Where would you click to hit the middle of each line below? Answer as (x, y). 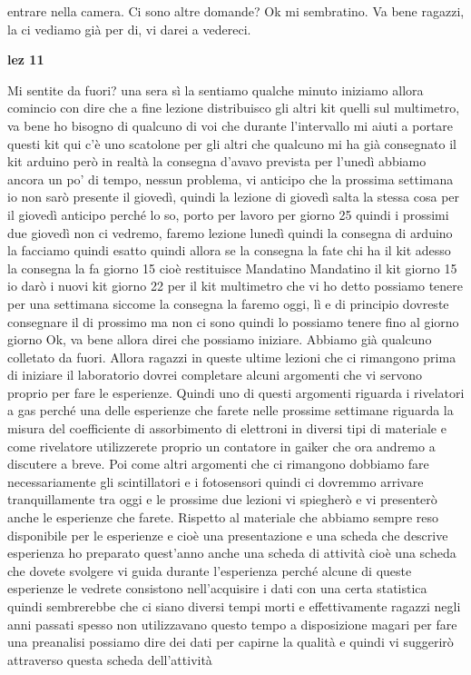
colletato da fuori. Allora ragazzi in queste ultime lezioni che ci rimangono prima (232, 357)
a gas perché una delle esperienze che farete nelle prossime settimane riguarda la (231, 410)
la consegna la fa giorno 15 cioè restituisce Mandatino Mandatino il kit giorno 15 (232, 268)
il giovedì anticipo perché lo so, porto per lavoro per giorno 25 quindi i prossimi (228, 214)
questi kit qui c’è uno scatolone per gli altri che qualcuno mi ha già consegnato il (232, 143)
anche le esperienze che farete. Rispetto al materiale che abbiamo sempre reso (223, 517)
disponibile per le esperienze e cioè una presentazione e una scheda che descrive (228, 535)
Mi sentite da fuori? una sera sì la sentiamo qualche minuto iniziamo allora (216, 89)
